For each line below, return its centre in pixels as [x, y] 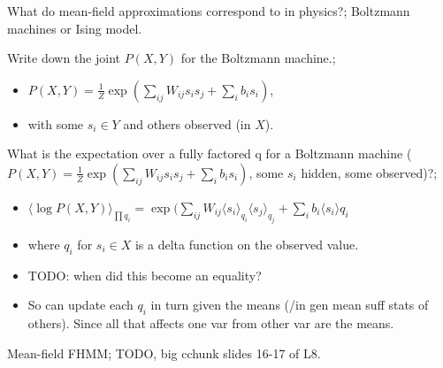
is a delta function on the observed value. [247, 244]
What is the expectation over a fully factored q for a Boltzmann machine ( [210, 153]
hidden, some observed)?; [369, 172]
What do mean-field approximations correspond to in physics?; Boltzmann [209, 11]
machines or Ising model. [75, 28]
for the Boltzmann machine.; [258, 58]
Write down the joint [64, 58]
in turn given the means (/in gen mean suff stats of [290, 305]
